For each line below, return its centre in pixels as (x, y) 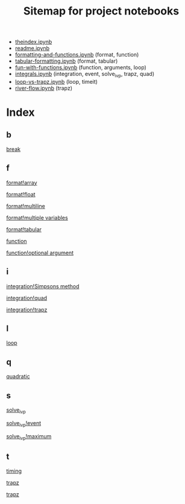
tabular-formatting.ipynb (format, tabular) (66, 61)
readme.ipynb (32, 48)
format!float (21, 194)
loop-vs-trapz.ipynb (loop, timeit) (56, 81)
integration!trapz (27, 309)
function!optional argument (40, 253)
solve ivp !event (24, 424)
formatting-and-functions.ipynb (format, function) (77, 55)
